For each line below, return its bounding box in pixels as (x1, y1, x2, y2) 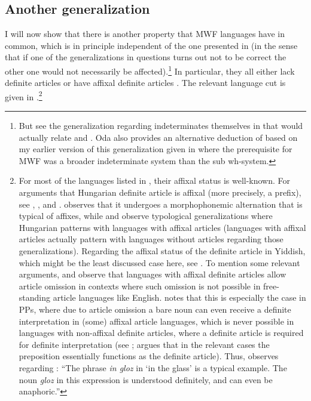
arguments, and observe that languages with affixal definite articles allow (19, 268, 286, 280)
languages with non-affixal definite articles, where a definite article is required (19, 326, 304, 339)
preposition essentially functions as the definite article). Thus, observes (19, 350, 279, 362)
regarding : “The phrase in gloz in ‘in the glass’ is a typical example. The (19, 361, 287, 374)
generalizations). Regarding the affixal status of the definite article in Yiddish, (19, 245, 306, 257)
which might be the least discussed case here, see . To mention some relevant (19, 256, 300, 269)
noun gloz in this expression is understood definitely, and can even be (19, 373, 273, 385)
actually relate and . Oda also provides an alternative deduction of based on (19, 131, 298, 143)
